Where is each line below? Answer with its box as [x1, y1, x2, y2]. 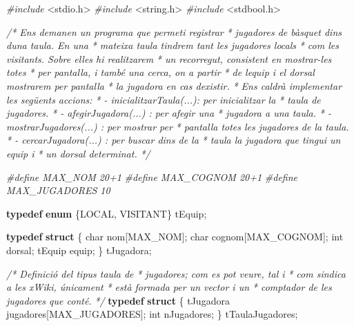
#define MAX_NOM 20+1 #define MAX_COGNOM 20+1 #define [6, 169, 298, 184]
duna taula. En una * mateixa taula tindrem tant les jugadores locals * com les [6, 38, 339, 52]
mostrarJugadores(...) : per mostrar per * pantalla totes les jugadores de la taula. [6, 119, 349, 133]
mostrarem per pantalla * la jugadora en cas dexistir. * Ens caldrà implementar [6, 78, 342, 93]
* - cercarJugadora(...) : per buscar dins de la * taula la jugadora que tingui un [6, 133, 341, 147]
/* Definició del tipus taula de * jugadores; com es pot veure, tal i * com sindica [6, 266, 346, 280]
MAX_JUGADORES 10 [6, 183, 110, 198]
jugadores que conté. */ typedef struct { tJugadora [6, 293, 230, 307]
